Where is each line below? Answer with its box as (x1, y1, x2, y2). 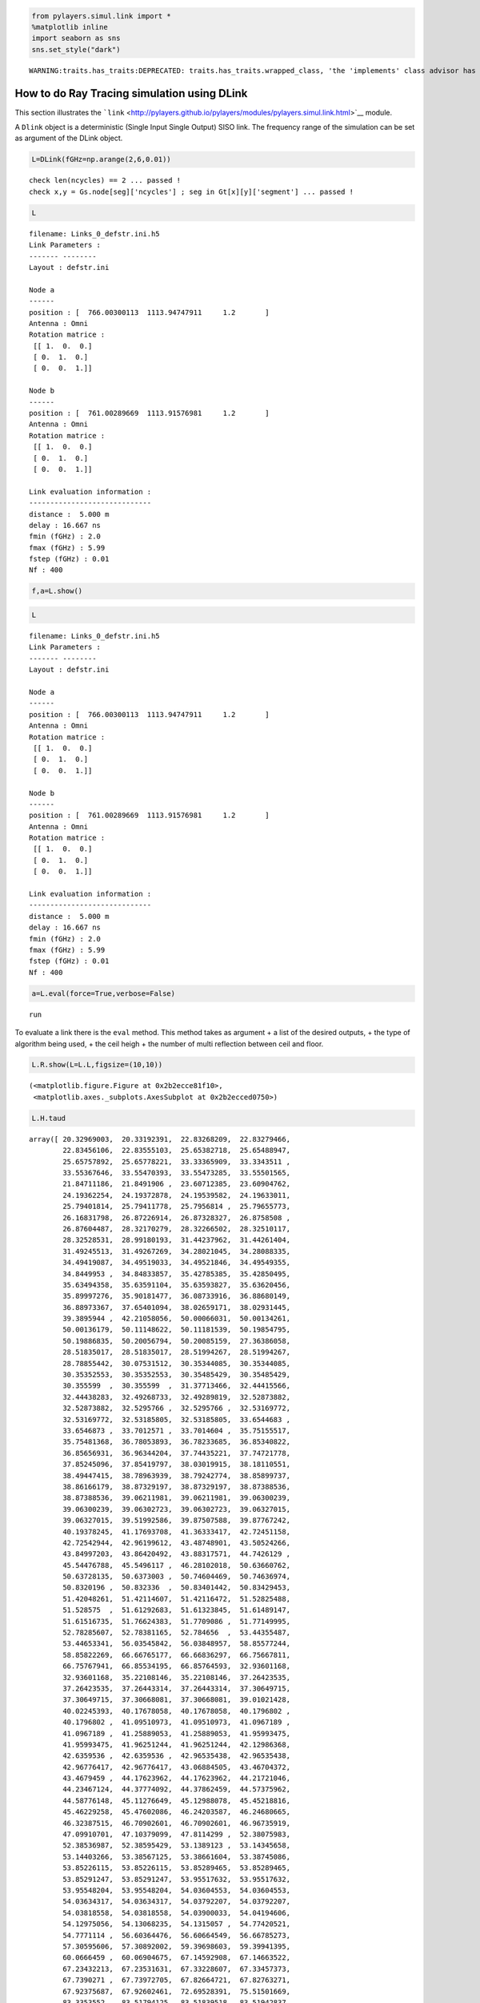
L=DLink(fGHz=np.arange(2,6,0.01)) (31, 155, 171, 164)
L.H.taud (31, 1114, 66, 1122)
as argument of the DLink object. (14, 133, 123, 143)
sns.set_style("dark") (31, 45, 121, 54)
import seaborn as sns (31, 34, 121, 43)
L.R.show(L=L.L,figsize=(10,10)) (31, 1060, 163, 1070)
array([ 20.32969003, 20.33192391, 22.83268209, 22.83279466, (29, 1134, 291, 1143)
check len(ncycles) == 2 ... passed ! (29, 176, 182, 185)
